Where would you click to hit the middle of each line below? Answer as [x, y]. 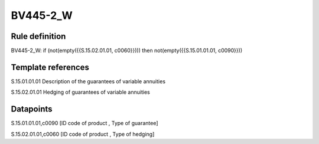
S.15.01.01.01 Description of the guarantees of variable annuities [88, 81]
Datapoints [32, 109]
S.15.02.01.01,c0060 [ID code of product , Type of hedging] [83, 134]
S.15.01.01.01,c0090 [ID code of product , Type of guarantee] [85, 123]
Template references [50, 67]
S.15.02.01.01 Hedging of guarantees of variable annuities [80, 92]
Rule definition [38, 36]
